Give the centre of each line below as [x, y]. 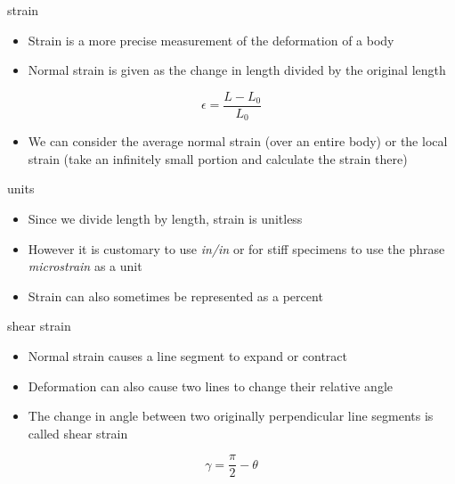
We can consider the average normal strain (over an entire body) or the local [238, 141]
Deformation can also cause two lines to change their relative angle [211, 386]
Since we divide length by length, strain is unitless [165, 219]
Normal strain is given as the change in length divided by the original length [237, 70]
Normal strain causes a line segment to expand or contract [187, 356]
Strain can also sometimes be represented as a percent [175, 295]
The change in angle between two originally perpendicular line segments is [231, 416]
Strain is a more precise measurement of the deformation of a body [211, 40]
